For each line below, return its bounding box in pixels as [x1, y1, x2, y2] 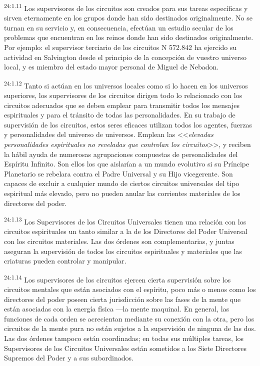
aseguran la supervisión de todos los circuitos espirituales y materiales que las [4, 245, 242, 256]
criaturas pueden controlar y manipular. [4, 255, 126, 266]
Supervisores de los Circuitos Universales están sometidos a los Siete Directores [4, 342, 246, 353]
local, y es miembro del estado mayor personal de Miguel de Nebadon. [4, 61, 219, 72]
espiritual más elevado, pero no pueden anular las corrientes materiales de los [4, 188, 240, 198]
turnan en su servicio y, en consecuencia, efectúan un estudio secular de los [4, 22, 233, 32]
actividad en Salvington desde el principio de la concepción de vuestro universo [4, 51, 246, 62]
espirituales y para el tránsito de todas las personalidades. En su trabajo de [4, 109, 235, 120]
